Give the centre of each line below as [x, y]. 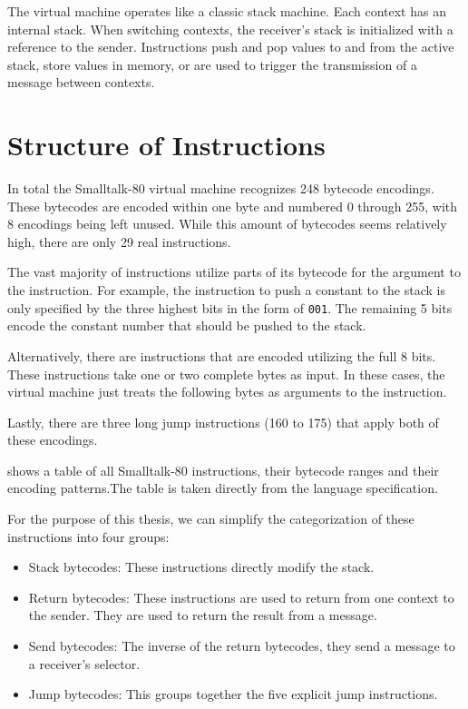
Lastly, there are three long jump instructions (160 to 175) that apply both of [223, 422]
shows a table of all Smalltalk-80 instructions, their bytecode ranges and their [223, 470]
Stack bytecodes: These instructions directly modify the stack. [201, 567]
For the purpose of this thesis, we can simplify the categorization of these [211, 519]
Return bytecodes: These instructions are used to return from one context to [241, 597]
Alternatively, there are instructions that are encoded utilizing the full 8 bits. [222, 355]
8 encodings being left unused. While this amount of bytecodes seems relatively [227, 224]
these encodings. [53, 440]
